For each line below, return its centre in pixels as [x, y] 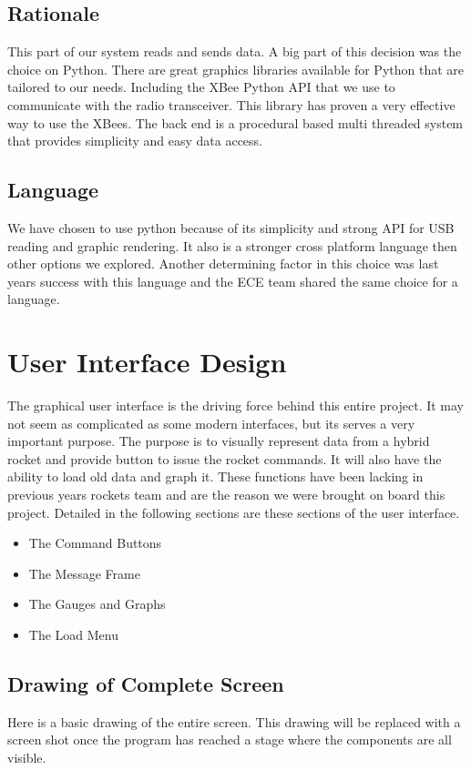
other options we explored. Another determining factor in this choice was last [223, 263]
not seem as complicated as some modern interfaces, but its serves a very [211, 423]
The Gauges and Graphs [97, 604]
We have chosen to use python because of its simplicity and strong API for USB [231, 227]
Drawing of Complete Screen [146, 683]
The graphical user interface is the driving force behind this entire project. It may [236, 405]
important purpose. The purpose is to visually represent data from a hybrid [219, 441]
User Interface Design [147, 362]
